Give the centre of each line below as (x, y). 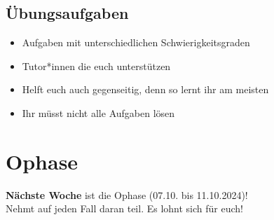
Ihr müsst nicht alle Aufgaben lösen (98, 112)
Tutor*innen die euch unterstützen (96, 66)
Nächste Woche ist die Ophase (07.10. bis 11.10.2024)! (127, 194)
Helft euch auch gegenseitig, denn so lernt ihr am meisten (145, 89)
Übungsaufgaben (67, 13)
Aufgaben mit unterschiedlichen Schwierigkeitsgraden (136, 42)
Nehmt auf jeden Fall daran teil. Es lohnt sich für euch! (124, 208)
